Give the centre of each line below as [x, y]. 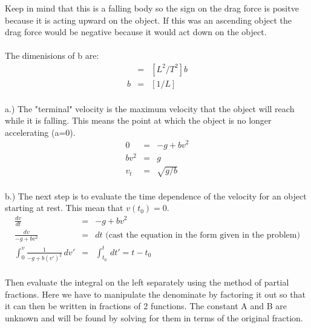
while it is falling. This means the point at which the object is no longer [138, 120]
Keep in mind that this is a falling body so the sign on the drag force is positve [152, 8]
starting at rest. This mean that [64, 208]
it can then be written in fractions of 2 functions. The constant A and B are [146, 306]
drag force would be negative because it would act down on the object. [136, 32]
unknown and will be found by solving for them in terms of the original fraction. [154, 317]
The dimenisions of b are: [52, 55]
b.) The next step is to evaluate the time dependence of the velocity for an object [156, 196]
